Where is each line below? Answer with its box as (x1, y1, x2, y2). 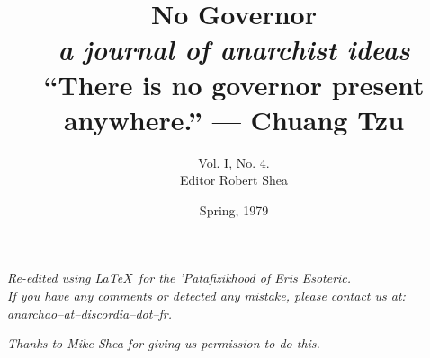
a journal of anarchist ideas (58, 31, 410, 68)
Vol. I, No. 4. (198, 153, 270, 171)
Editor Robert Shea (180, 170, 288, 189)
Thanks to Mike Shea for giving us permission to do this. (7, 334, 320, 353)
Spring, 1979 (199, 200, 269, 219)
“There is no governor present (43, 65, 425, 102)
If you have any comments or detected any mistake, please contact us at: (7, 286, 406, 305)
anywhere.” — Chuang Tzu (63, 100, 405, 137)
